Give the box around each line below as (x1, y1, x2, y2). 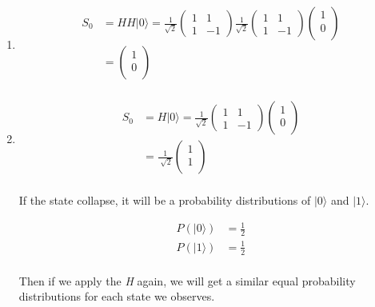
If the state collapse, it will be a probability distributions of (18, 192, 311, 209)
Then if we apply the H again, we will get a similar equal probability (18, 272, 356, 289)
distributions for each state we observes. (18, 288, 215, 305)
